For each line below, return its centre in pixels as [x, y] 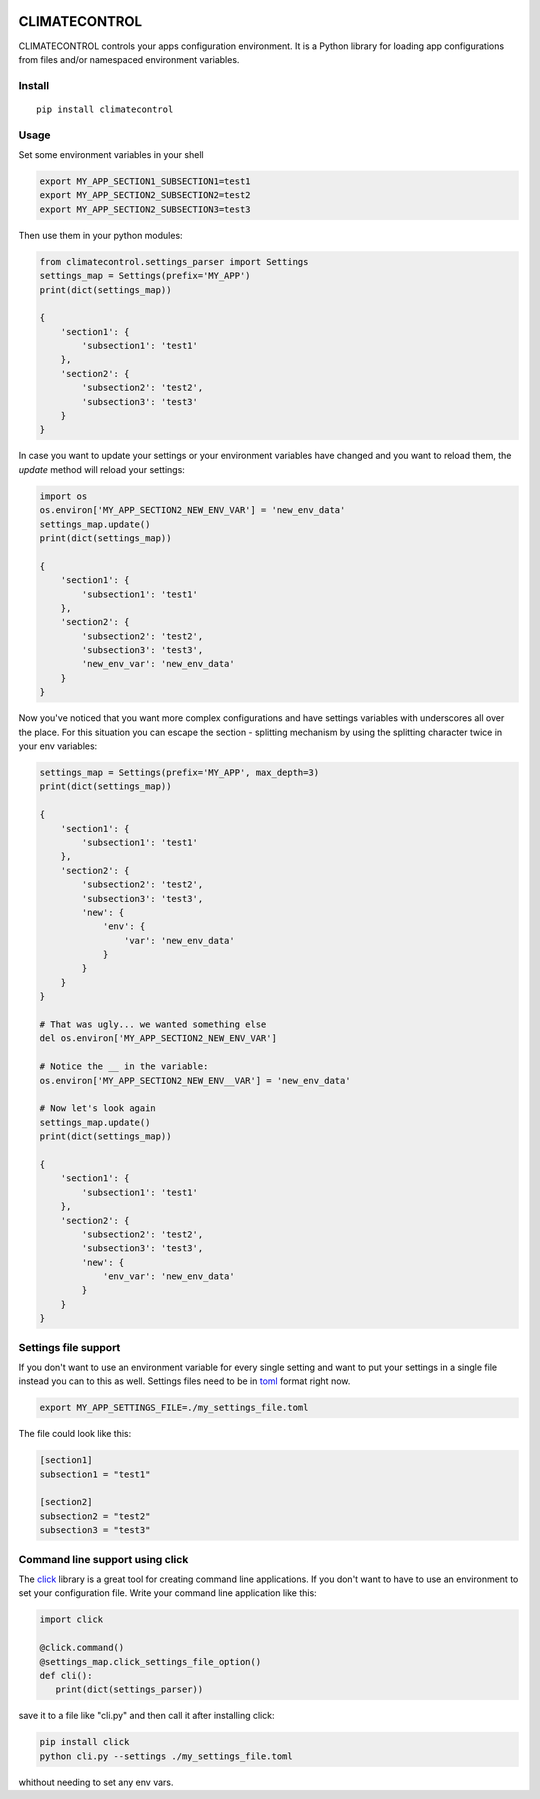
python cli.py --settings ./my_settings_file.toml [166, 1756]
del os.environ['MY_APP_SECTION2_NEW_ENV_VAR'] [158, 1038]
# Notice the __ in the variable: [124, 1066]
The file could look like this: [75, 1434]
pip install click [84, 1742]
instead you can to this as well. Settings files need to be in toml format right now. [184, 1381]
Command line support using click [103, 1559]
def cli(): [66, 1675]
